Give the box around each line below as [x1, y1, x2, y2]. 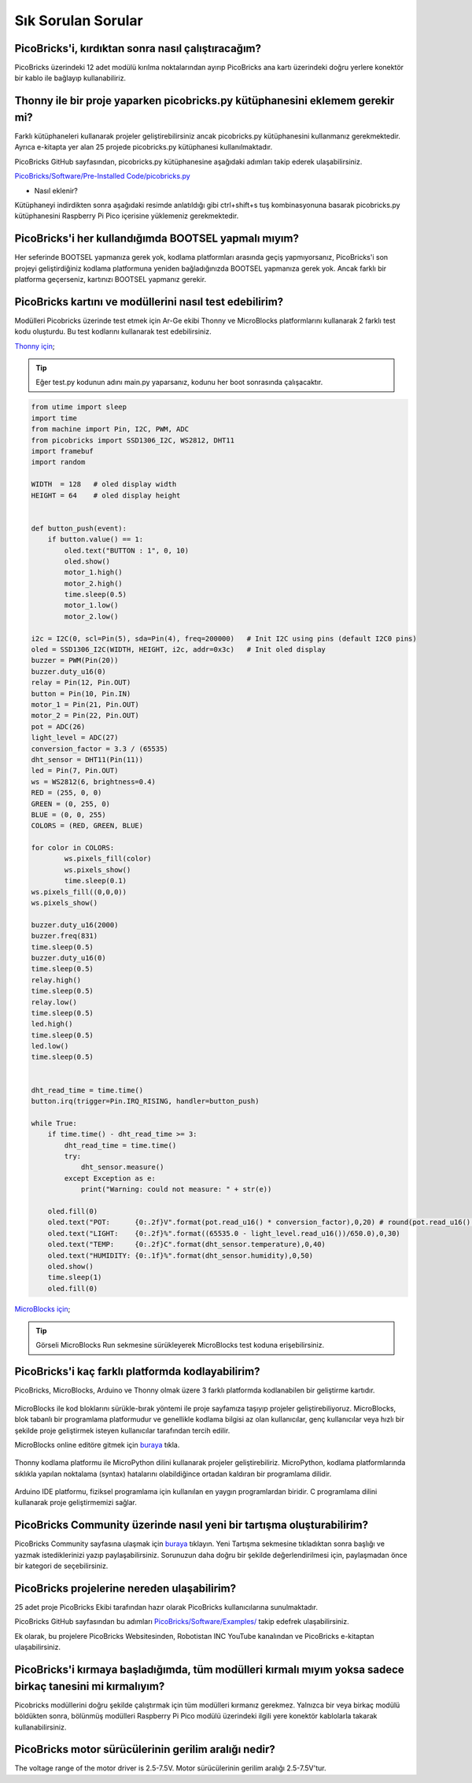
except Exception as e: [64, 1174, 157, 1182]
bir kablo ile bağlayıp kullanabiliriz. [14, 73, 126, 83]
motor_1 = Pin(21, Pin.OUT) [31, 700, 139, 708]
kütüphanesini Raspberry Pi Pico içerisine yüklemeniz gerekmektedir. [14, 211, 239, 220]
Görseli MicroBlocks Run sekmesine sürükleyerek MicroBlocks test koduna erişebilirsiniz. [35, 1341, 325, 1350]
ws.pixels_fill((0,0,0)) [31, 887, 127, 897]
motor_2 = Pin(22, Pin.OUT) [31, 711, 139, 720]
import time [31, 413, 78, 423]
